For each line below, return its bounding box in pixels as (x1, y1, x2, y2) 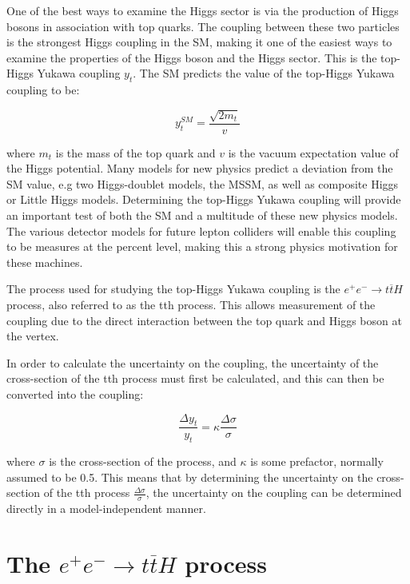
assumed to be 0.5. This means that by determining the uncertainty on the (6, 468, 373, 485)
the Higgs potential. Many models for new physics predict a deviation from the (6, 160, 393, 177)
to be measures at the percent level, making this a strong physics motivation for (6, 238, 398, 255)
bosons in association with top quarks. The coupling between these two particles (6, 18, 400, 34)
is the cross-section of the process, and (49, 453, 237, 470)
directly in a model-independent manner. (6, 500, 206, 517)
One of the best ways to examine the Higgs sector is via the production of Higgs (6, 2, 399, 18)
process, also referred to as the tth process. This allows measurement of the (6, 296, 376, 312)
